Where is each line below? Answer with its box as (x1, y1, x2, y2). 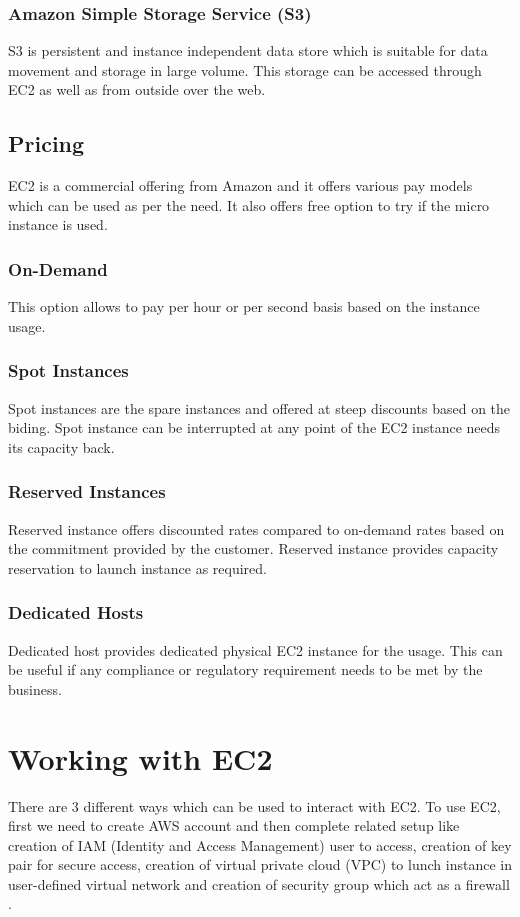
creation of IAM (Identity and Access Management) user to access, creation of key (8, 834, 512, 855)
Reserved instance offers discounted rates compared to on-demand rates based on (8, 518, 505, 539)
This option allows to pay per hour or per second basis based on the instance (8, 296, 480, 317)
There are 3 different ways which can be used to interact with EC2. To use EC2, (8, 795, 501, 816)
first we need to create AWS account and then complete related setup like (8, 815, 460, 836)
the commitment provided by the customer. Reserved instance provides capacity (8, 538, 499, 559)
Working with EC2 (8, 737, 273, 778)
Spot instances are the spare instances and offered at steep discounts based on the (8, 397, 511, 418)
